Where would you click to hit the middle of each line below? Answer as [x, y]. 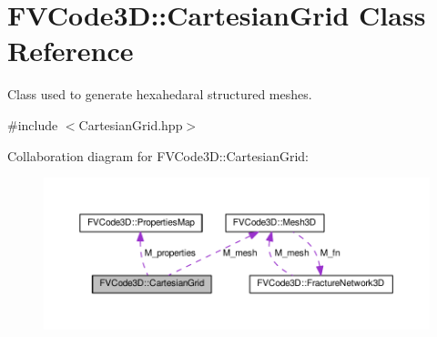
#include [33, 124]
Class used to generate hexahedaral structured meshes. [160, 94]
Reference [71, 51]
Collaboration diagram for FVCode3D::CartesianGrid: [158, 155]
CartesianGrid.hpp [131, 124]
